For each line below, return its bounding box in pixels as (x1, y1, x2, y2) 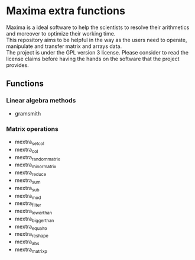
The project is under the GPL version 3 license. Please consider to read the (6, 49, 189, 56)
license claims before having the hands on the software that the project (6, 55, 180, 62)
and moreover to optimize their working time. (6, 30, 116, 37)
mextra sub (14, 184, 40, 193)
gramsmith (14, 110, 41, 117)
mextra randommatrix (14, 153, 60, 162)
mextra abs (14, 238, 40, 247)
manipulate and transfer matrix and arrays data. (6, 43, 122, 50)
